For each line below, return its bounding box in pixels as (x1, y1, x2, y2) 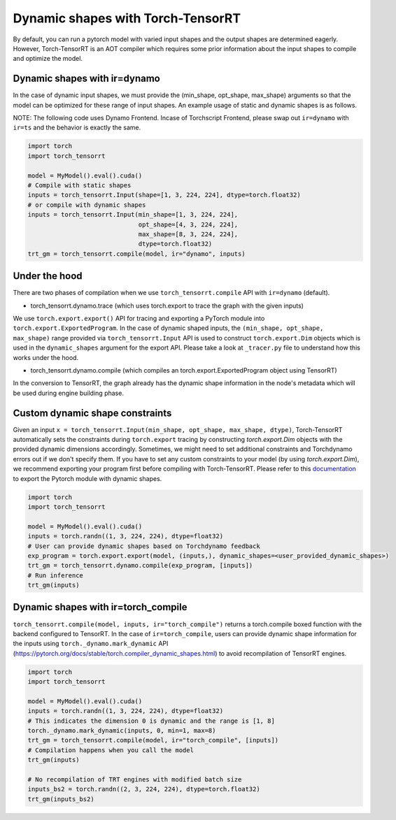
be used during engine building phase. (13, 389, 124, 397)
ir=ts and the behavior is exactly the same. (13, 123, 141, 132)
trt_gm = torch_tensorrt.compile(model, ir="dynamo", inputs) (27, 250, 246, 258)
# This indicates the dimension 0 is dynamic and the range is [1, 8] (27, 717, 276, 725)
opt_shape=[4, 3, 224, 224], (138, 220, 239, 229)
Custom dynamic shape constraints (13, 407, 172, 419)
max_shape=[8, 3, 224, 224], (138, 230, 239, 238)
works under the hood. (13, 353, 79, 361)
